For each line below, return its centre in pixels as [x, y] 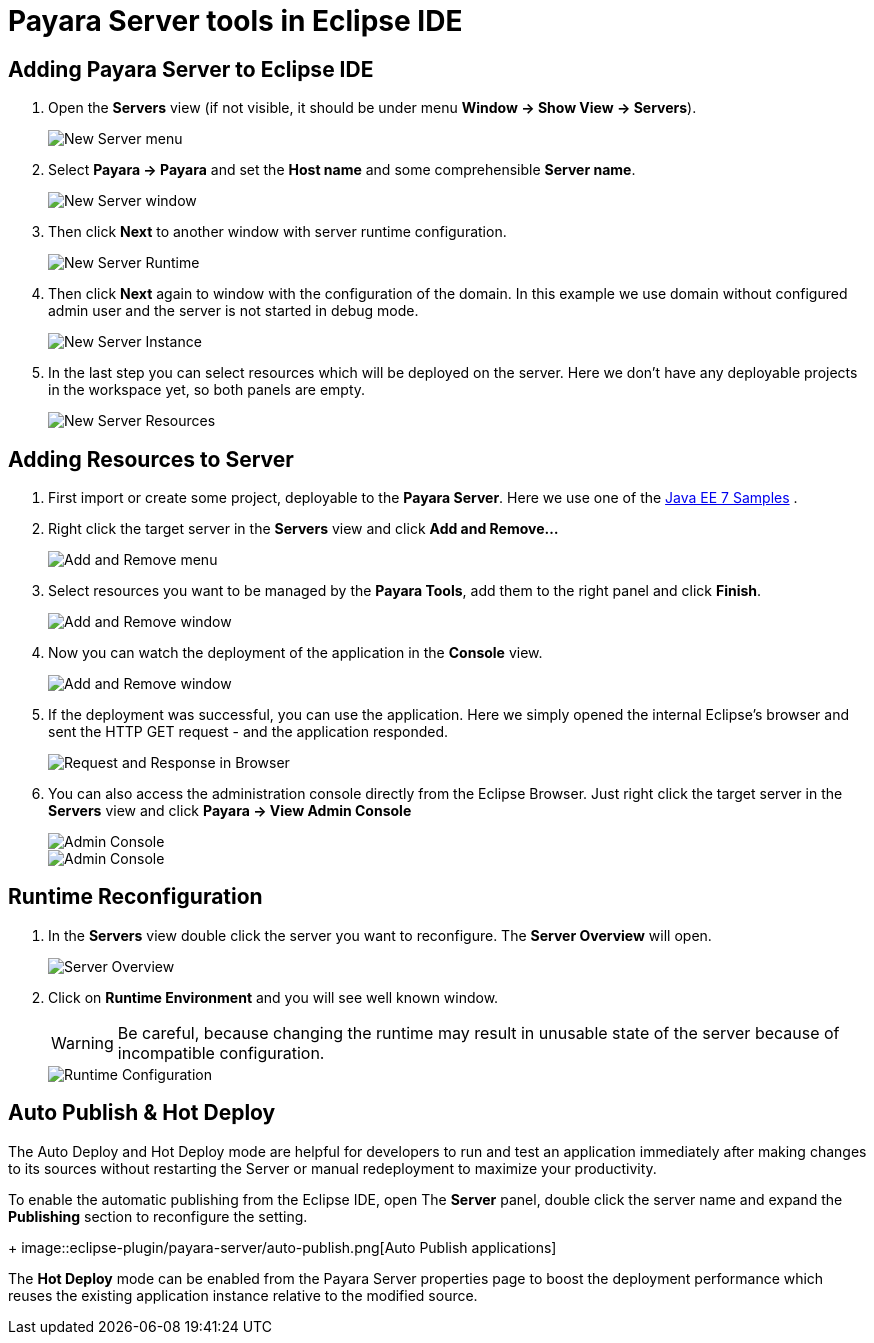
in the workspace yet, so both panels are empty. [207, 390]
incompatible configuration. [221, 1052]
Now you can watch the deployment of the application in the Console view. [295, 653]
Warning [82, 1042]
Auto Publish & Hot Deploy [142, 1113]
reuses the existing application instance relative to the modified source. [243, 1295]
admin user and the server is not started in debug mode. [233, 311]
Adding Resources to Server [151, 459]
